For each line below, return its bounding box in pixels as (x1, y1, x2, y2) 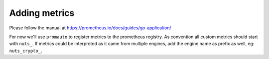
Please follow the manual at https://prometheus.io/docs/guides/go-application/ (9, 25, 171, 31)
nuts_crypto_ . (9, 48, 42, 54)
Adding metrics (9, 7, 75, 18)
